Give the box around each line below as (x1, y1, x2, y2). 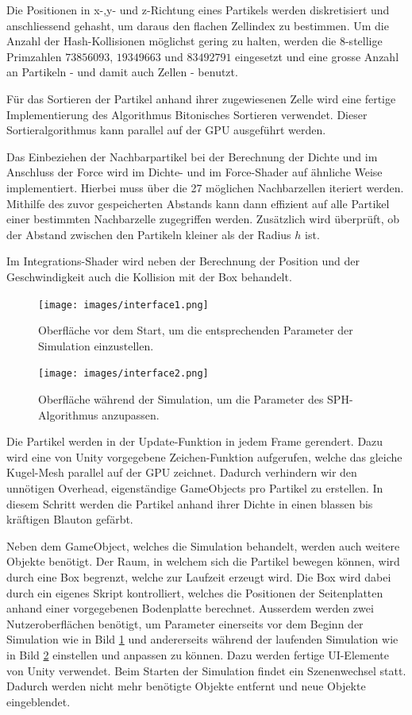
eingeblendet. (6, 693, 71, 709)
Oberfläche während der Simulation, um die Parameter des (38, 391, 324, 407)
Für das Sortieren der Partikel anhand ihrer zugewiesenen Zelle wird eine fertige (6, 90, 396, 106)
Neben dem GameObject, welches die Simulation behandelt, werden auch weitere (6, 537, 400, 554)
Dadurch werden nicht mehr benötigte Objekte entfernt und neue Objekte (6, 678, 366, 694)
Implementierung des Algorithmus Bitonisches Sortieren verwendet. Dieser (6, 106, 368, 122)
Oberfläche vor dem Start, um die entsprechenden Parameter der (38, 322, 353, 338)
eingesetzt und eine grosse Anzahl (235, 48, 399, 64)
